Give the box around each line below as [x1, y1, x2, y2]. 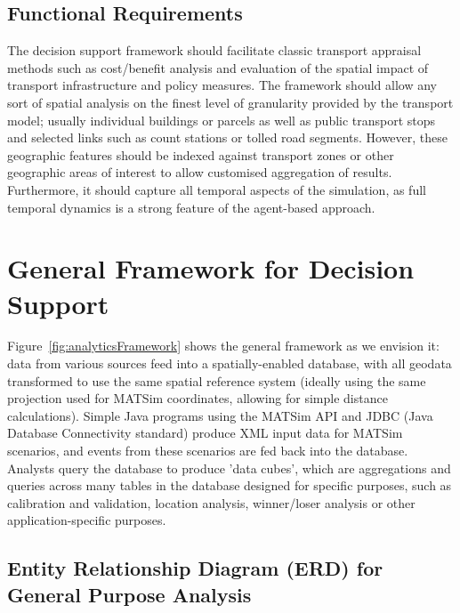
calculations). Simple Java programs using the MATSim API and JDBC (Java [7, 406, 433, 424]
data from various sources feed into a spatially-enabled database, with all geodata [7, 354, 452, 373]
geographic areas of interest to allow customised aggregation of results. [7, 163, 392, 181]
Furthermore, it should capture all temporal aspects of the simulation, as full [7, 180, 426, 198]
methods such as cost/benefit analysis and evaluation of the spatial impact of [7, 58, 429, 77]
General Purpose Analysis [7, 580, 252, 608]
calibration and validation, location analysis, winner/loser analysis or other [7, 493, 416, 512]
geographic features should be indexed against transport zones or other [7, 145, 394, 164]
